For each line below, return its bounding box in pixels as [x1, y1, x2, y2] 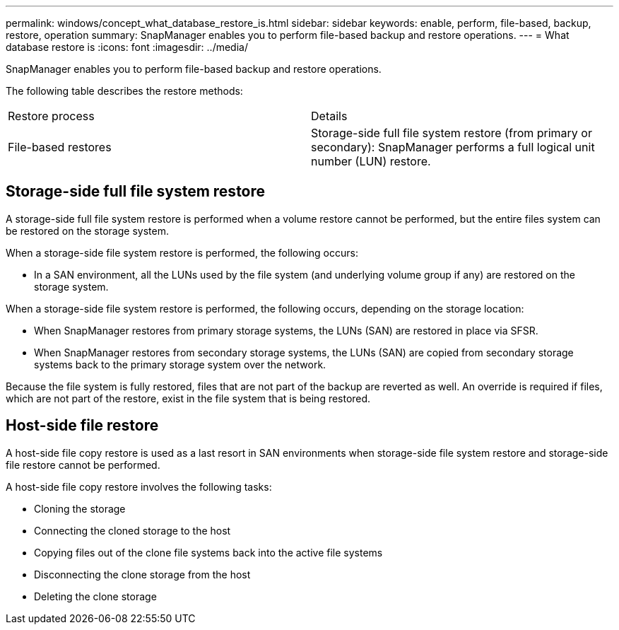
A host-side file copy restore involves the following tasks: [6, 480, 272, 493]
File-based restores [8, 140, 112, 154]
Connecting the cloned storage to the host [34, 524, 231, 537]
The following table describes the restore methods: [6, 85, 243, 97]
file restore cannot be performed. [6, 458, 160, 471]
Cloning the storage [34, 502, 126, 515]
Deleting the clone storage [34, 590, 157, 602]
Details [311, 109, 348, 123]
